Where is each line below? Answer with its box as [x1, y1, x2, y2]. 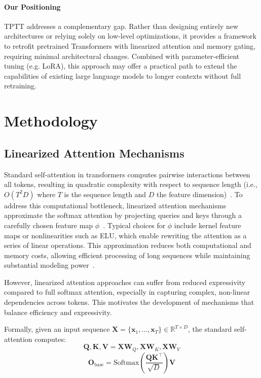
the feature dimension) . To [157, 188, 243, 199]
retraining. [4, 80, 36, 91]
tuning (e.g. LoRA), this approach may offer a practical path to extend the [4, 60, 237, 71]
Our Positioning [4, 1, 61, 12]
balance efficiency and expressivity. [4, 306, 112, 317]
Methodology [4, 110, 98, 131]
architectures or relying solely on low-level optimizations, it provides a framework [4, 30, 256, 41]
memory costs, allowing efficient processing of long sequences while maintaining [4, 249, 250, 260]
